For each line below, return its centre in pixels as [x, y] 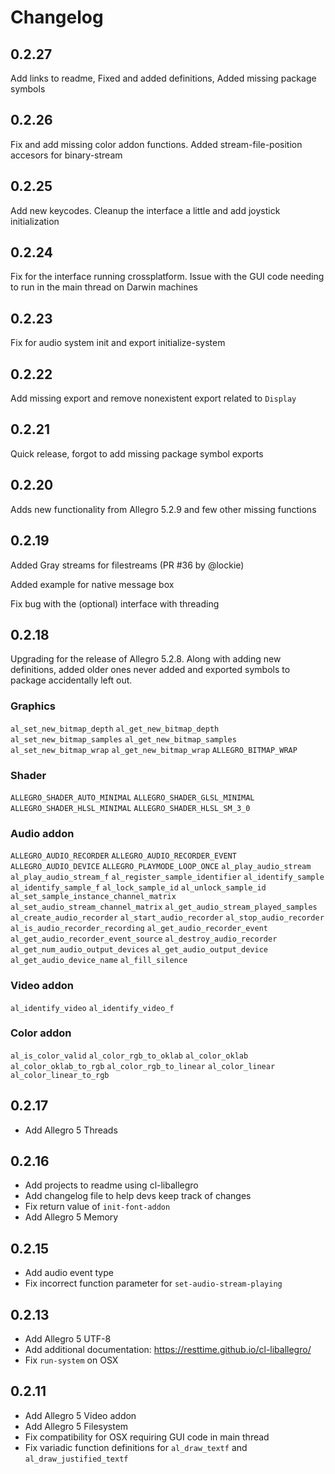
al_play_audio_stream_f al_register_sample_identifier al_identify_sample [167, 877]
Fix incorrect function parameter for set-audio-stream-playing [153, 1283]
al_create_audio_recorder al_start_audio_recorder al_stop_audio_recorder [167, 918]
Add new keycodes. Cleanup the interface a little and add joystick [145, 210]
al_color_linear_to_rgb [60, 1075]
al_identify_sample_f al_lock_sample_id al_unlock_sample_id [138, 888]
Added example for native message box [92, 584]
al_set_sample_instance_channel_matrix [93, 897]
